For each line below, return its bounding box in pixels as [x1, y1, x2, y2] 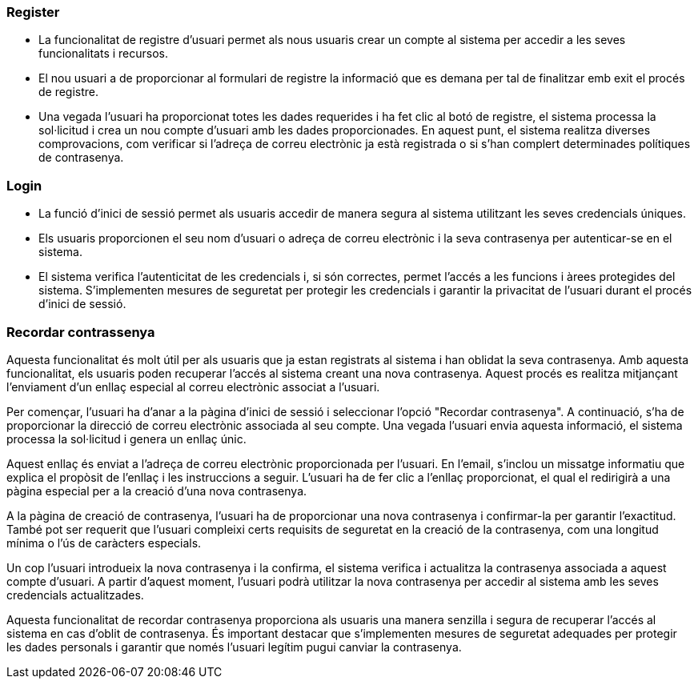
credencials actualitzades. [6, 587, 144, 602]
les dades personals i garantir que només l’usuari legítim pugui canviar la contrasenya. [6, 639, 462, 654]
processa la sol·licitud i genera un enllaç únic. [6, 431, 247, 446]
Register [6, 4, 60, 20]
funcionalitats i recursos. [38, 46, 168, 61]
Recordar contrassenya [6, 323, 155, 340]
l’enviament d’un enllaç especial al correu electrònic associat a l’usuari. [6, 379, 380, 394]
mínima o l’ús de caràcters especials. [6, 535, 202, 550]
